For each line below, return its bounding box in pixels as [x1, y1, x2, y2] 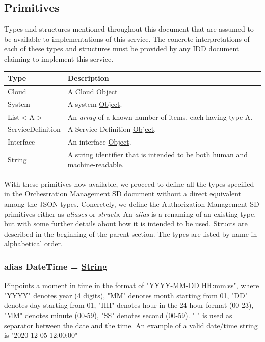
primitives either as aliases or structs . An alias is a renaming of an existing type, [4, 208, 256, 219]
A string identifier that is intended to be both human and [67, 149, 248, 160]
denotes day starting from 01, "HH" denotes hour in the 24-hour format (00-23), [4, 300, 254, 310]
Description [67, 73, 109, 83]
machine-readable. [67, 159, 124, 169]
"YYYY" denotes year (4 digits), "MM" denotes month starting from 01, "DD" [4, 290, 248, 300]
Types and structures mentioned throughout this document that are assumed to [4, 23, 254, 34]
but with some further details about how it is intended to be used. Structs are [4, 218, 248, 229]
